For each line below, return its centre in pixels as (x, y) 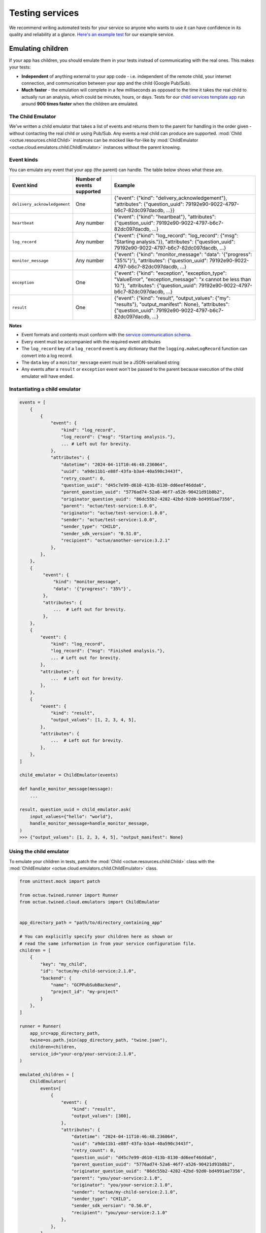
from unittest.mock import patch (60, 881)
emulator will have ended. (48, 376)
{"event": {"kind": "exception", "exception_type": (170, 273)
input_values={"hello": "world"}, (71, 816)
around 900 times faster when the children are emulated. (80, 104)
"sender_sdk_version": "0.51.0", (101, 533)
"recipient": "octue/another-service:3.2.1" (116, 541)
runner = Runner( (40, 1026)
